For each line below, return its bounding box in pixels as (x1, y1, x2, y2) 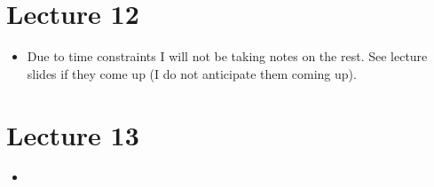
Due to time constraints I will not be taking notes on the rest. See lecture (27, 47, 428, 66)
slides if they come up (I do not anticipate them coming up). (27, 64, 357, 82)
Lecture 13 (6, 116, 139, 152)
